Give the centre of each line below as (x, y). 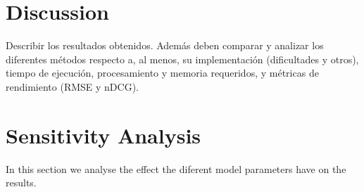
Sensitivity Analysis (103, 135)
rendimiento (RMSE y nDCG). (72, 86)
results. (21, 183)
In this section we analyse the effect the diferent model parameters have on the (176, 168)
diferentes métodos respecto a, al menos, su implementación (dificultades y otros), (182, 59)
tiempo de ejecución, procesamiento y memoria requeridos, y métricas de (162, 73)
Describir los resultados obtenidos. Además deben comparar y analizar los (165, 45)
